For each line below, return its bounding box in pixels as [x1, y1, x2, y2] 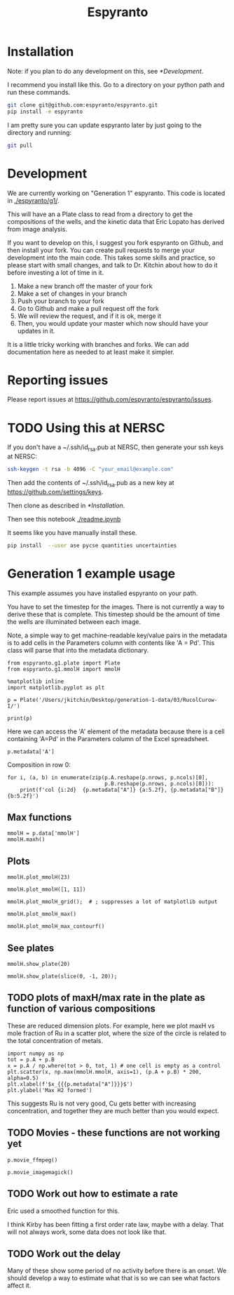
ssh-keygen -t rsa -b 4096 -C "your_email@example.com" [7, 466, 174, 473]
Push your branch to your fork [17, 296, 104, 305]
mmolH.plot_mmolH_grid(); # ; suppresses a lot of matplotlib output [7, 898, 218, 905]
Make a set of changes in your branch [17, 289, 128, 298]
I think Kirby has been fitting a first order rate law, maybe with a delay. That [7, 1220, 224, 1228]
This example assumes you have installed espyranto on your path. [7, 589, 198, 597]
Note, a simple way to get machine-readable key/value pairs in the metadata [7, 631, 228, 639]
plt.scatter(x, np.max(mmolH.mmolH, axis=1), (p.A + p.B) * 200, [7, 1068, 202, 1075]
